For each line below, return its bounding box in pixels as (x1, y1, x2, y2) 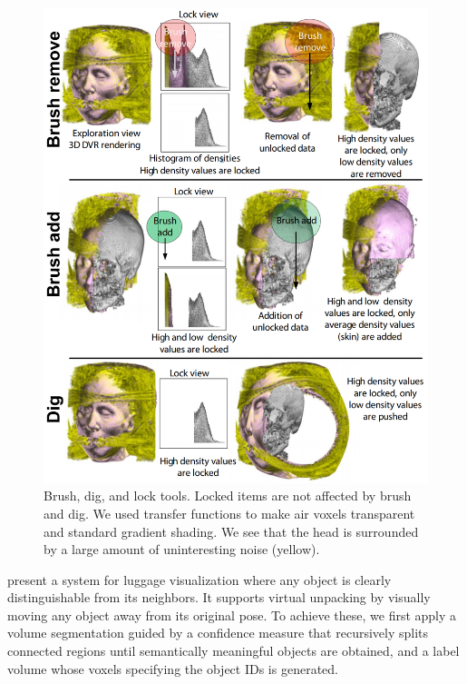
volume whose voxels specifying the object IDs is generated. (7, 659, 338, 678)
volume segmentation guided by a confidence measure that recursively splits (7, 623, 429, 642)
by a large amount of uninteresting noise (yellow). (44, 540, 320, 559)
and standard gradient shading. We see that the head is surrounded (44, 521, 419, 540)
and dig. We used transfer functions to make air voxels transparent (44, 503, 415, 522)
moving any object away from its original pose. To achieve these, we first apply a (7, 605, 457, 624)
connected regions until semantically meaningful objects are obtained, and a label (7, 641, 460, 660)
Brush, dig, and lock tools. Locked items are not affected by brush (44, 486, 412, 505)
